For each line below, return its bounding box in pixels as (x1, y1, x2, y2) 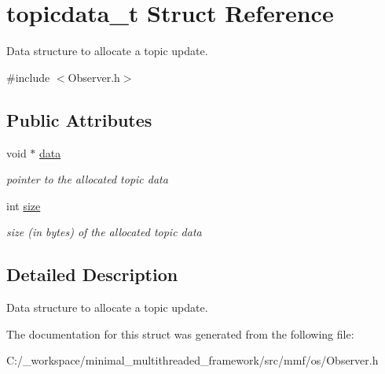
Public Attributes (6, 107, 152, 131)
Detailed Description (6, 262, 178, 287)
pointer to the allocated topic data (6, 171, 168, 187)
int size (6, 197, 41, 213)
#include (6, 69, 50, 85)
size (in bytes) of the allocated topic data (6, 224, 202, 240)
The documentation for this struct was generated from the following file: (6, 325, 354, 342)
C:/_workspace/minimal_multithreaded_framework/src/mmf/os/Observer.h (6, 352, 379, 368)
